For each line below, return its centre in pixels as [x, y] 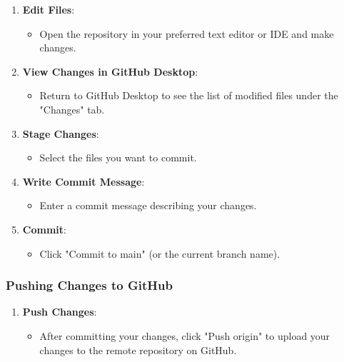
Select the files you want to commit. [118, 157]
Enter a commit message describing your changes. [148, 205]
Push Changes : [60, 312]
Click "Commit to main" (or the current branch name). [160, 253]
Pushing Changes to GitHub [89, 285]
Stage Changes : [61, 133]
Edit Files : [49, 9]
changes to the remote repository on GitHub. [138, 350]
